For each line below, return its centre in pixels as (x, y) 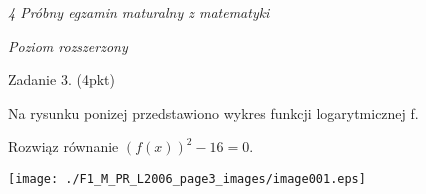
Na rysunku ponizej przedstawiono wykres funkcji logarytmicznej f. (213, 112)
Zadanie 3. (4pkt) (61, 79)
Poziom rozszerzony (68, 45)
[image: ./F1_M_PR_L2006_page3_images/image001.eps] (187, 178)
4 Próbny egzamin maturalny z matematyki (139, 12)
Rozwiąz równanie (63, 146)
